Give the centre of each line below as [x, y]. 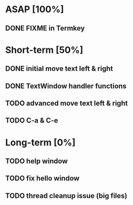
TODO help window [36, 161]
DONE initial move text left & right [59, 69]
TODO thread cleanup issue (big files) [66, 196]
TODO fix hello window [43, 178]
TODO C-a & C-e [32, 121]
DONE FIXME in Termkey [45, 28]
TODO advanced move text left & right [67, 103]
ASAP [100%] [35, 9]
